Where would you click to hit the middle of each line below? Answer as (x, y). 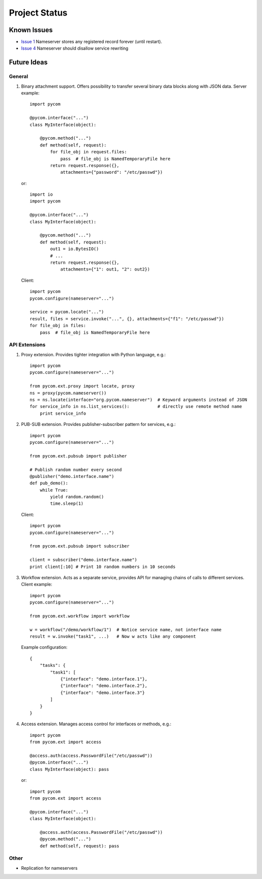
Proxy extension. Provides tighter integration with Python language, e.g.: (93, 354)
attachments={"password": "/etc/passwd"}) (112, 172)
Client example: (37, 585)
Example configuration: (44, 647)
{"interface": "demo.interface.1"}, (104, 679)
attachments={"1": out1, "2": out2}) (105, 269)
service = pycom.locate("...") (67, 312)
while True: (54, 490)
